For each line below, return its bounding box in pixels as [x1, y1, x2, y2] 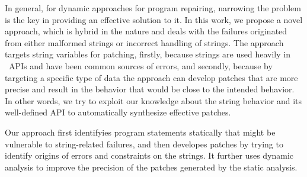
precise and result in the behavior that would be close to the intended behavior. [5, 83, 295, 95]
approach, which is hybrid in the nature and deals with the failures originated [5, 25, 287, 37]
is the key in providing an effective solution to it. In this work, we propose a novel [5, 13, 303, 25]
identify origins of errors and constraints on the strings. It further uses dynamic [5, 149, 294, 162]
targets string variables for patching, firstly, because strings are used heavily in [5, 48, 290, 60]
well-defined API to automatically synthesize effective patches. [5, 106, 231, 118]
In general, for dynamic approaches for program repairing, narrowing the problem [5, 2, 301, 14]
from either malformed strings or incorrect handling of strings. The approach [5, 36, 284, 49]
